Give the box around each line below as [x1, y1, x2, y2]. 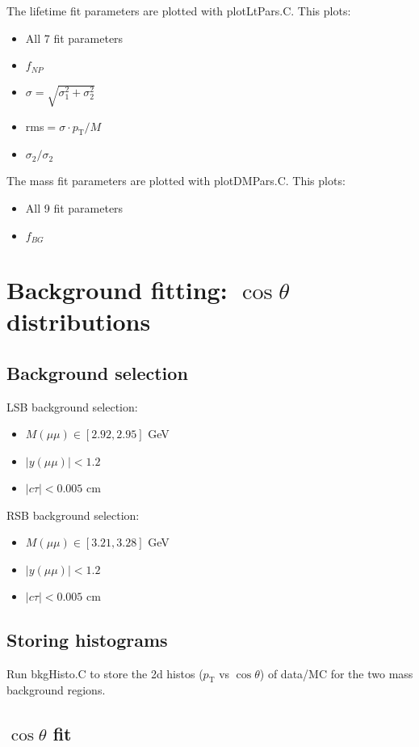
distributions [6, 305, 151, 338]
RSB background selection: [6, 506, 140, 523]
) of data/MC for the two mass [259, 665, 413, 682]
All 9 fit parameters [25, 199, 124, 216]
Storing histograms [6, 627, 168, 652]
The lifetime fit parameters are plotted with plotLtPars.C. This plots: [6, 2, 351, 19]
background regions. [6, 682, 106, 698]
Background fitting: [6, 273, 228, 306]
